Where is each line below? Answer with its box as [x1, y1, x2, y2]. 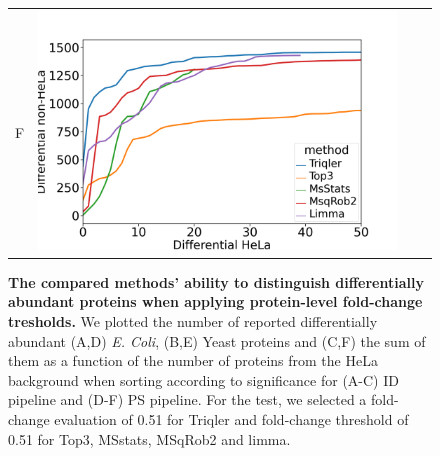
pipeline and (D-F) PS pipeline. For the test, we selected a [8, 389, 367, 410]
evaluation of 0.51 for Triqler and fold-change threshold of [54, 408, 409, 429]
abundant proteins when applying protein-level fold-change [8, 291, 423, 312]
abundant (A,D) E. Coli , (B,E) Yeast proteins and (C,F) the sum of [8, 330, 426, 351]
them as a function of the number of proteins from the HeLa [8, 350, 378, 371]
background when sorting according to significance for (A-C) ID [8, 369, 399, 390]
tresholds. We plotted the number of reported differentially [8, 311, 378, 332]
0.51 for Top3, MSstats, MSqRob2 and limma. [8, 428, 291, 449]
